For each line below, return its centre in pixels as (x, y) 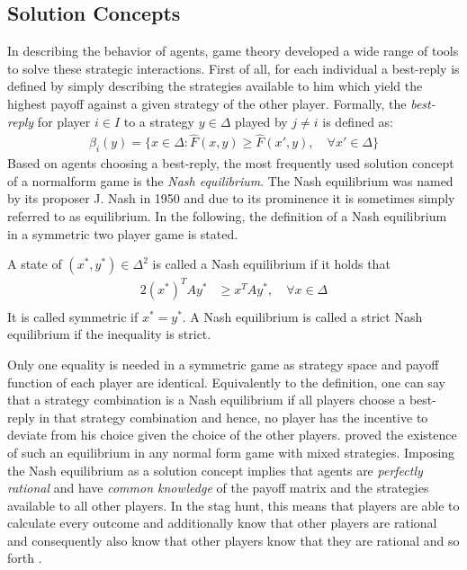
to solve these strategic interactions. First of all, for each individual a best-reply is (233, 68)
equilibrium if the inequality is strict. (109, 334)
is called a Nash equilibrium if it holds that (271, 264)
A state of (35, 264)
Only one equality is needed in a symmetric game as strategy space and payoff (223, 364)
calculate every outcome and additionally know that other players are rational (222, 523)
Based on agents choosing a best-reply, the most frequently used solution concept (231, 163)
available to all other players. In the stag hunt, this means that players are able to (233, 505)
